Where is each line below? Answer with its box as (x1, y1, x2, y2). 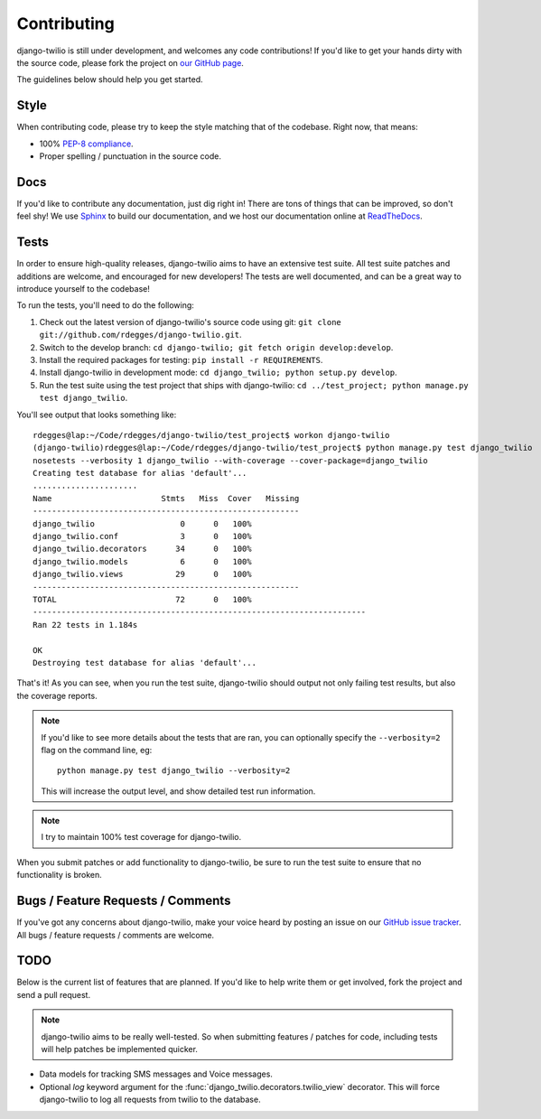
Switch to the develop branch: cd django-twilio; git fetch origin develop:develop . (39, 341, 394, 352)
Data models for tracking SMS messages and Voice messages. (39, 1068, 273, 1079)
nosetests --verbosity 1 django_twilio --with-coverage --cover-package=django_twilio (33, 455, 428, 465)
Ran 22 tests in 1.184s (33, 620, 138, 629)
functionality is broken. (16, 870, 103, 881)
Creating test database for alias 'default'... (33, 468, 247, 479)
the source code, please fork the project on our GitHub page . (16, 57, 244, 68)
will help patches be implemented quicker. (41, 1044, 199, 1054)
